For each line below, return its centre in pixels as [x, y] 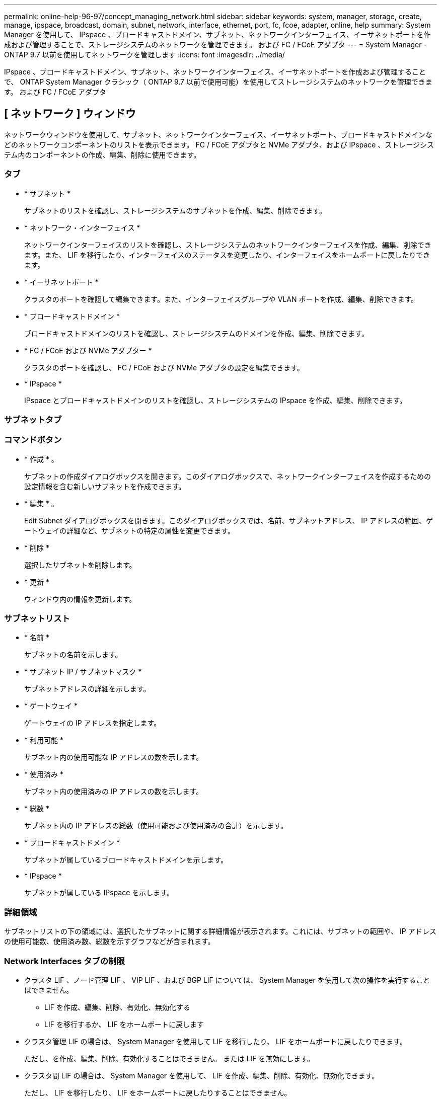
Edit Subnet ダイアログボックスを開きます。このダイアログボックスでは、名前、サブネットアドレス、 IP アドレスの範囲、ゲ [229, 520]
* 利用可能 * [44, 740]
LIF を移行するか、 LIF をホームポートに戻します [124, 1024]
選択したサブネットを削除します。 [80, 565]
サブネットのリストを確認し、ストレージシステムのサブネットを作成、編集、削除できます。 [175, 210]
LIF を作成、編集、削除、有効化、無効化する [117, 1007]
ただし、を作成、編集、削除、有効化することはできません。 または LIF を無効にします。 [169, 1058]
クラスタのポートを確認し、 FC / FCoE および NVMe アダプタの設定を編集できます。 [164, 367]
